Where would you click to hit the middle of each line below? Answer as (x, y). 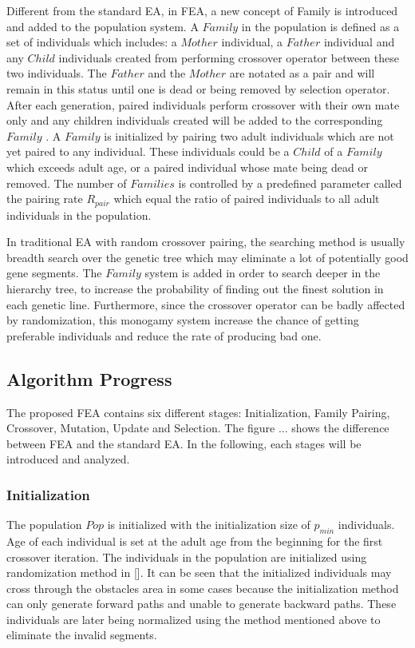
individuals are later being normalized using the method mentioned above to (194, 619)
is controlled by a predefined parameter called (290, 183)
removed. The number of (67, 183)
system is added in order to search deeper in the (263, 273)
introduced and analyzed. (68, 459)
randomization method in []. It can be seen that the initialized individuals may (199, 572)
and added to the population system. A (103, 26)
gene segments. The (54, 273)
